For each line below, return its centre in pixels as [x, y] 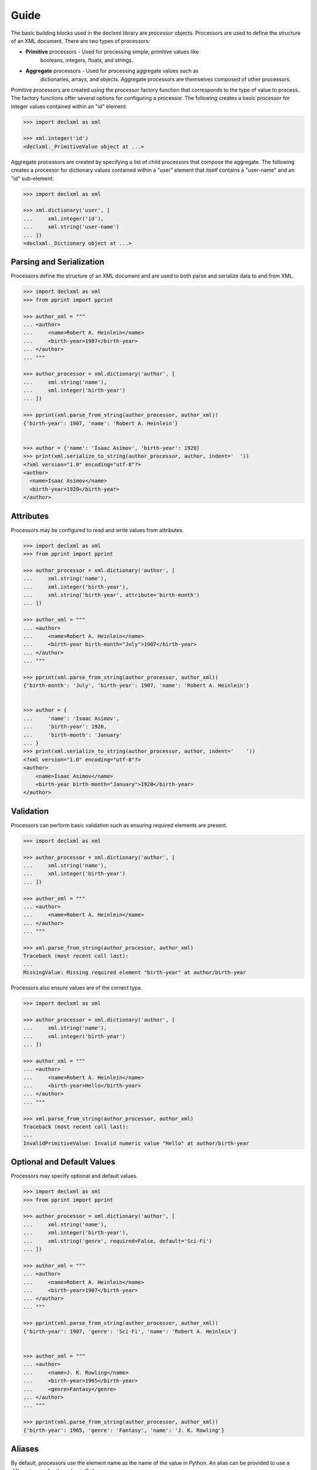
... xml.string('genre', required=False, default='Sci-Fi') [118, 1241]
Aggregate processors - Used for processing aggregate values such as [112, 71]
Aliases [25, 1449]
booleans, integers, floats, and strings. [87, 60]
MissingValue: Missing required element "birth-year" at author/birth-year [135, 973]
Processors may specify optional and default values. [74, 1176]
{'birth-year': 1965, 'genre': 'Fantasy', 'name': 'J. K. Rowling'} [124, 1430]
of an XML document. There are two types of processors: [80, 41]
